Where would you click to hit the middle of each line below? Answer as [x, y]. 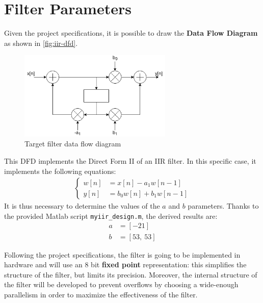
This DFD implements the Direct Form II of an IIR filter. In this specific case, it [130, 160]
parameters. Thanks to [223, 206]
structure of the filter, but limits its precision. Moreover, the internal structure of [131, 274]
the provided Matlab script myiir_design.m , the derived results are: [111, 216]
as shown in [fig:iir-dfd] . [41, 43]
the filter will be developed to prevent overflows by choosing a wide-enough [121, 284]
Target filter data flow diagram [73, 144]
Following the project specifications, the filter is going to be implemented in [122, 254]
